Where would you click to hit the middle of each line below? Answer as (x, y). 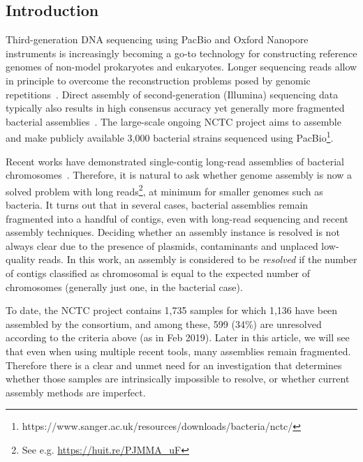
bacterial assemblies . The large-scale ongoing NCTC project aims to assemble (173, 121)
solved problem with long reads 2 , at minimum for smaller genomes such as (164, 190)
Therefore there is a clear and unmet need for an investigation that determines (174, 365)
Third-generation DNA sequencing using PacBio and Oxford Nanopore (157, 39)
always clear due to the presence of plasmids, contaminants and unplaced (162, 245)
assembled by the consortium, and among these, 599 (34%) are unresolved (164, 323)
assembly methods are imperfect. (76, 392)
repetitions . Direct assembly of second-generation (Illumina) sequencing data (172, 94)
